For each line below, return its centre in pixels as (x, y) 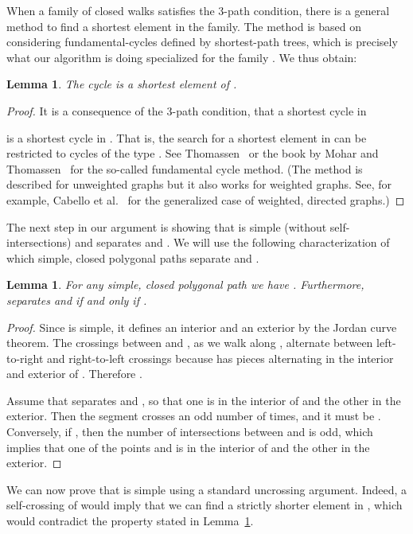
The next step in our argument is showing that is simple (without (167, 226)
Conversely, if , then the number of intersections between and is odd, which (190, 432)
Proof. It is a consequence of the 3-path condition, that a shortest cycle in (187, 110)
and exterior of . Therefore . (74, 374)
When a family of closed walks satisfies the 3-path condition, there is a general (198, 10)
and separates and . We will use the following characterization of (232, 242)
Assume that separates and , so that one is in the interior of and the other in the (204, 400)
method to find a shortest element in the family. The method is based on (184, 26)
